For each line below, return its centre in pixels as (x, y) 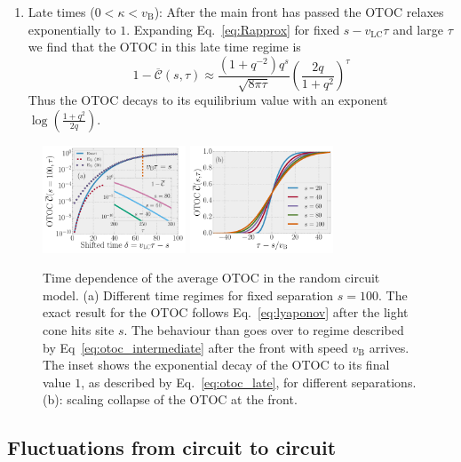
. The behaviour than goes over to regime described (264, 330)
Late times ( (61, 12)
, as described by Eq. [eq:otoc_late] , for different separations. (249, 382)
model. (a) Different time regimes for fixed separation (188, 295)
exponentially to (72, 29)
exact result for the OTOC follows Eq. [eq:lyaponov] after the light (226, 312)
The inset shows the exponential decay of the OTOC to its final (216, 365)
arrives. (389, 347)
